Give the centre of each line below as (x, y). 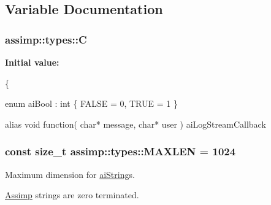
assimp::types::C (46, 39)
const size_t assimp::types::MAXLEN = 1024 (120, 151)
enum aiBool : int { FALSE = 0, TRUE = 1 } (91, 103)
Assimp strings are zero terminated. (72, 195)
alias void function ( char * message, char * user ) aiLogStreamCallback (135, 124)
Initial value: (32, 62)
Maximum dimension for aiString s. (70, 174)
